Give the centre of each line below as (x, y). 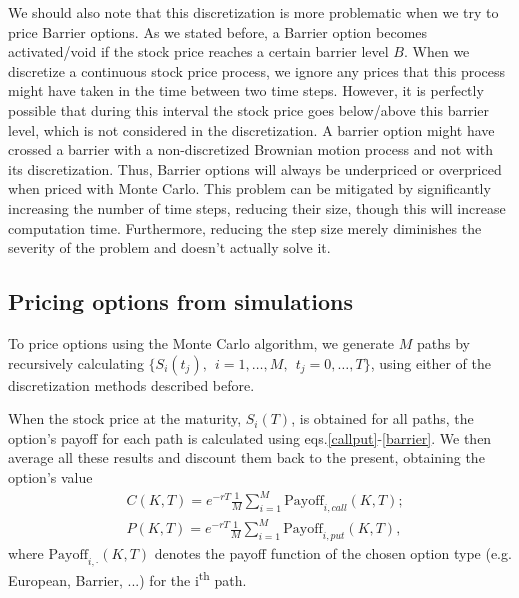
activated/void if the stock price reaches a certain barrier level (198, 51)
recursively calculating (76, 362)
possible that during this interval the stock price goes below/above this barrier (248, 109)
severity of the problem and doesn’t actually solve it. (169, 247)
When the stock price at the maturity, (125, 418)
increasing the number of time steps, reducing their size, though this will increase (257, 207)
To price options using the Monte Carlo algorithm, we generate (201, 342)
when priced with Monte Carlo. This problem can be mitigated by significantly (249, 188)
